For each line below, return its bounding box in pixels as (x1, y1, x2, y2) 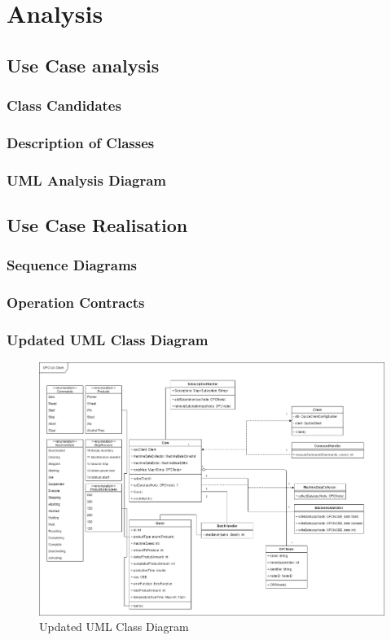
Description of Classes (7, 132, 155, 152)
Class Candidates (7, 95, 121, 116)
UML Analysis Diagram (7, 169, 167, 190)
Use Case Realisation (7, 213, 188, 238)
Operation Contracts (7, 292, 145, 313)
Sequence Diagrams (7, 255, 137, 275)
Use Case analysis (7, 52, 160, 77)
